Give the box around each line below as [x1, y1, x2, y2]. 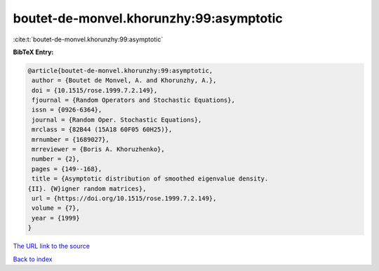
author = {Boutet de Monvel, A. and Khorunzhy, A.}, [32, 77, 217, 84]
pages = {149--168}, [32, 165, 102, 173]
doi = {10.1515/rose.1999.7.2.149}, [32, 86, 158, 94]
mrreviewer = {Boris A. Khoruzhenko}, [32, 145, 165, 154]
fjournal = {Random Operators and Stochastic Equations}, [32, 96, 235, 105]
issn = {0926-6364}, [32, 106, 102, 114]
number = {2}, [32, 155, 80, 163]
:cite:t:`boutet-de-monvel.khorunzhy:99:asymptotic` [13, 35, 164, 44]
